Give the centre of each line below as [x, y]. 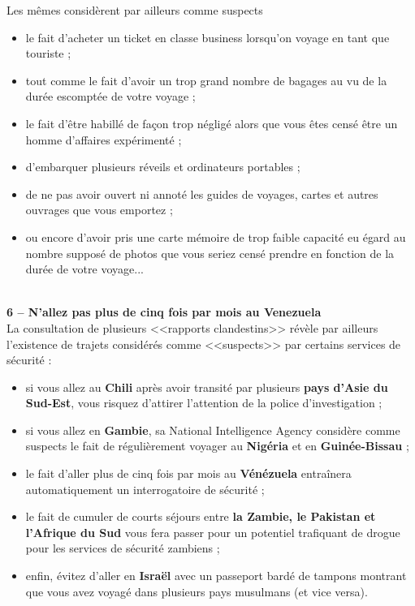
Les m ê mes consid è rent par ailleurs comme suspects [135, 10]
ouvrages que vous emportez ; [99, 210]
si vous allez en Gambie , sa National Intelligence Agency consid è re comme [213, 430]
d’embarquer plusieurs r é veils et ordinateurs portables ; [163, 167]
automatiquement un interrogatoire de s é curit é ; [145, 489]
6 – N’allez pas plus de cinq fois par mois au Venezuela [164, 312]
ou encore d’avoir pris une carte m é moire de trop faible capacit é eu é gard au [216, 236]
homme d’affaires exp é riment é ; [104, 139]
